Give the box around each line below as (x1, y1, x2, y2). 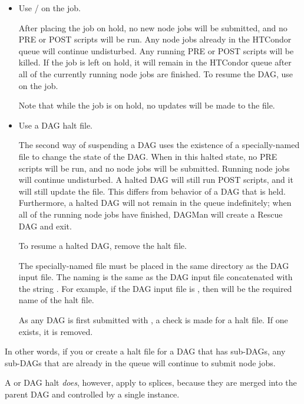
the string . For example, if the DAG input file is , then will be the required (18, 282, 292, 294)
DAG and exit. (18, 219, 72, 232)
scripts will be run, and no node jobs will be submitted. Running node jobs (18, 162, 290, 174)
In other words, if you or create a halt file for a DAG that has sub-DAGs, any (5, 345, 286, 357)
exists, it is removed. (18, 325, 93, 337)
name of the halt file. (18, 294, 94, 306)
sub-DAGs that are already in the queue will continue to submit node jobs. (5, 356, 276, 369)
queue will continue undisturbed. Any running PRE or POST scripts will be (18, 44, 294, 57)
